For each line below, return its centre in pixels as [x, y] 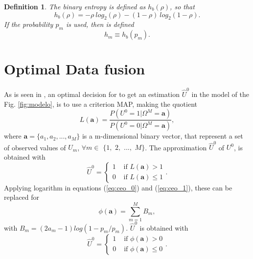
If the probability [29, 24]
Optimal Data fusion [75, 69]
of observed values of [35, 147]
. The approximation [176, 147]
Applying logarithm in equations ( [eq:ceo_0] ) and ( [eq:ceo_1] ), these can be [118, 187]
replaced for [22, 197]
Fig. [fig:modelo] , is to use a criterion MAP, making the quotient [101, 104]
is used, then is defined [100, 24]
